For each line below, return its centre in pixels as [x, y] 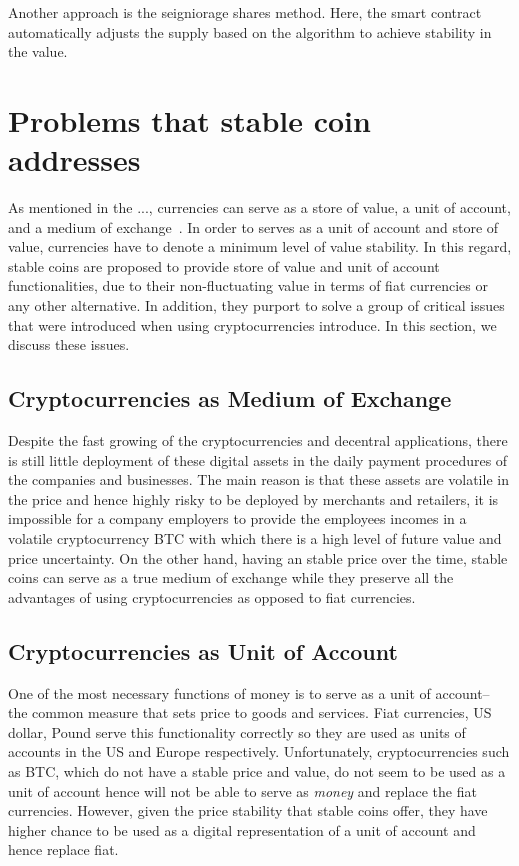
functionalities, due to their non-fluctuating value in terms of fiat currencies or [248, 285]
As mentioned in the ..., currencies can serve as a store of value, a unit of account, [259, 207]
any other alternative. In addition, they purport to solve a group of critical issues [256, 305]
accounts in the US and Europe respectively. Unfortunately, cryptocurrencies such [259, 751]
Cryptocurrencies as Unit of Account [203, 650]
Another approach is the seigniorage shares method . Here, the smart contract [245, 12]
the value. [38, 51]
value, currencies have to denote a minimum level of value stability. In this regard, [260, 246]
